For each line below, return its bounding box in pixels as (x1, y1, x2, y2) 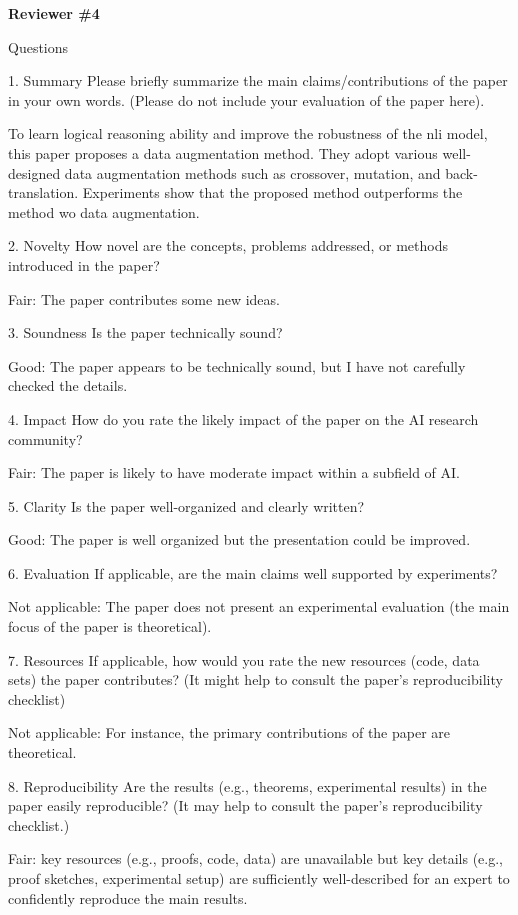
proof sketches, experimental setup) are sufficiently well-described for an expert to (8, 868, 510, 888)
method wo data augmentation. (8, 201, 200, 222)
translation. (8, 182, 79, 203)
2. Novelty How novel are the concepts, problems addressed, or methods (8, 235, 448, 256)
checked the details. (8, 375, 128, 396)
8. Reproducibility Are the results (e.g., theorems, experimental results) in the (8, 775, 487, 796)
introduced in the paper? (8, 254, 160, 275)
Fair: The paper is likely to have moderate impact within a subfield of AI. (8, 462, 460, 483)
